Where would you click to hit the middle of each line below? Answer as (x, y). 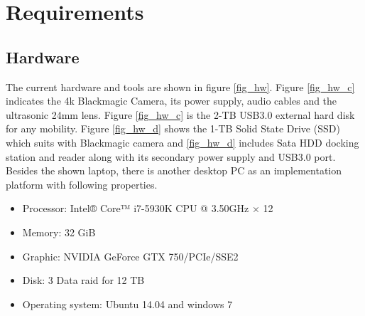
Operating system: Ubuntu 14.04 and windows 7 (127, 304)
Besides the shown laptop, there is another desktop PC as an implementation (174, 170)
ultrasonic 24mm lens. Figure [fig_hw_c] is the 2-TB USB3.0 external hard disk (180, 114)
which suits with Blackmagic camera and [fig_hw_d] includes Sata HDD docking (182, 142)
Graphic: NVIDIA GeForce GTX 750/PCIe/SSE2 (130, 256)
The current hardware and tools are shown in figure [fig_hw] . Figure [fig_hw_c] (180, 86)
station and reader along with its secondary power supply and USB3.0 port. (171, 156)
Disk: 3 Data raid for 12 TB (83, 280)
